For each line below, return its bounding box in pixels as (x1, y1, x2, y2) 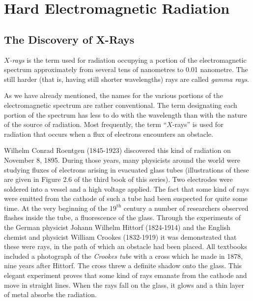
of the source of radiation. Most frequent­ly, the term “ (4, 119, 167, 129)
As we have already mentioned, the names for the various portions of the (4, 90, 223, 100)
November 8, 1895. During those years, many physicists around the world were (4, 154, 241, 165)
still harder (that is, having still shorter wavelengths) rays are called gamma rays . (4, 74, 249, 84)
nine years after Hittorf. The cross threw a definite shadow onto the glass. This (4, 260, 242, 271)
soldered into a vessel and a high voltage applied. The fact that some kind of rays (4, 183, 249, 194)
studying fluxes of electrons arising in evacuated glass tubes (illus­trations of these (4, 164, 249, 175)
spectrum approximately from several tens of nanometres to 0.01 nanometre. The (4, 64, 248, 75)
